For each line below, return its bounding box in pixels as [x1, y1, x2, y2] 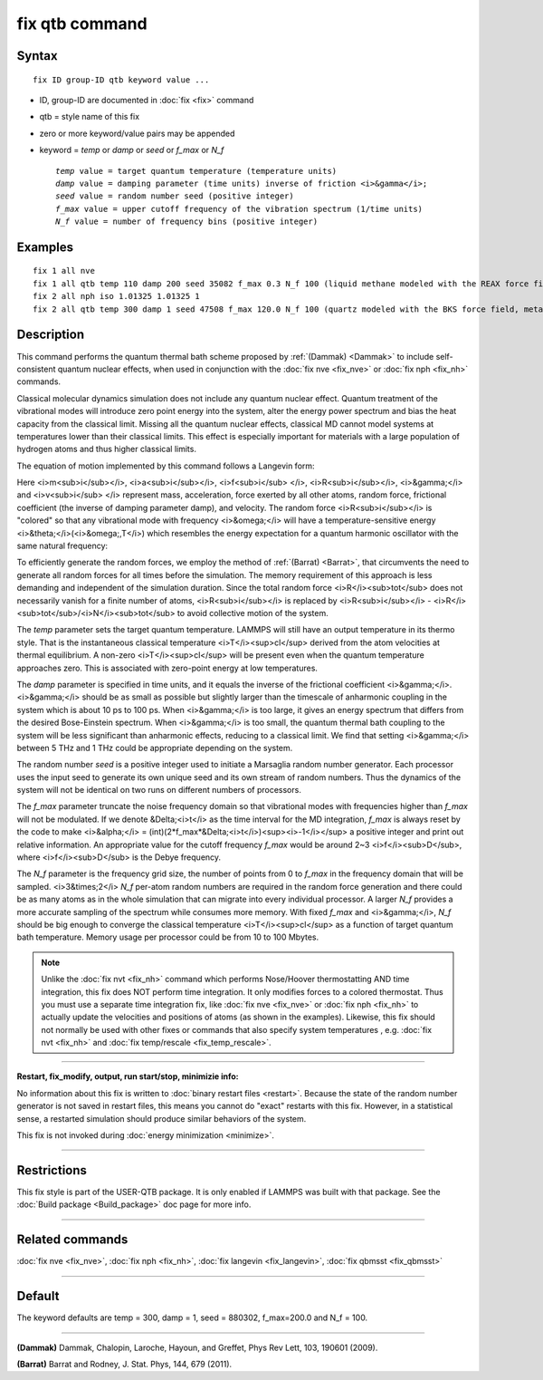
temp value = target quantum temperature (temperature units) [55, 166, 338, 176]
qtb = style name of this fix [39, 111, 140, 122]
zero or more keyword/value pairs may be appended [39, 128, 235, 139]
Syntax [16, 48, 58, 63]
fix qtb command [16, 14, 148, 34]
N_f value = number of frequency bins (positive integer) [55, 217, 319, 227]
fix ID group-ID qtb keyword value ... [33, 74, 210, 85]
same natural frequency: [16, 540, 109, 552]
